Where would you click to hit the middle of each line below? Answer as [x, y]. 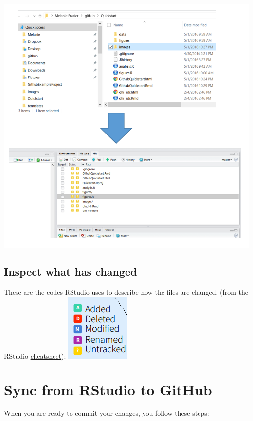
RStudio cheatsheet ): [35, 355]
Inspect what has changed [71, 272]
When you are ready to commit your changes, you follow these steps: [107, 412]
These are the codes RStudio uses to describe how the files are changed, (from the [126, 292]
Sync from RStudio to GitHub [108, 389]
